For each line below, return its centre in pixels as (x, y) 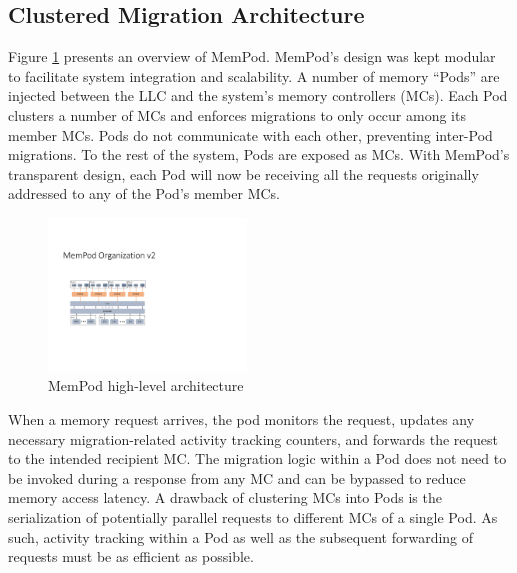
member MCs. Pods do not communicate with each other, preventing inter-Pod (250, 134)
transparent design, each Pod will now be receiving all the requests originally (243, 173)
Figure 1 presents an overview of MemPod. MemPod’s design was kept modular (252, 56)
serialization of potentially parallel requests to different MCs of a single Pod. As (253, 517)
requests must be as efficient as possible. (131, 556)
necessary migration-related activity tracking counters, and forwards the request (253, 438)
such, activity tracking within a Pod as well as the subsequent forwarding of (241, 536)
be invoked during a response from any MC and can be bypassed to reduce (237, 477)
